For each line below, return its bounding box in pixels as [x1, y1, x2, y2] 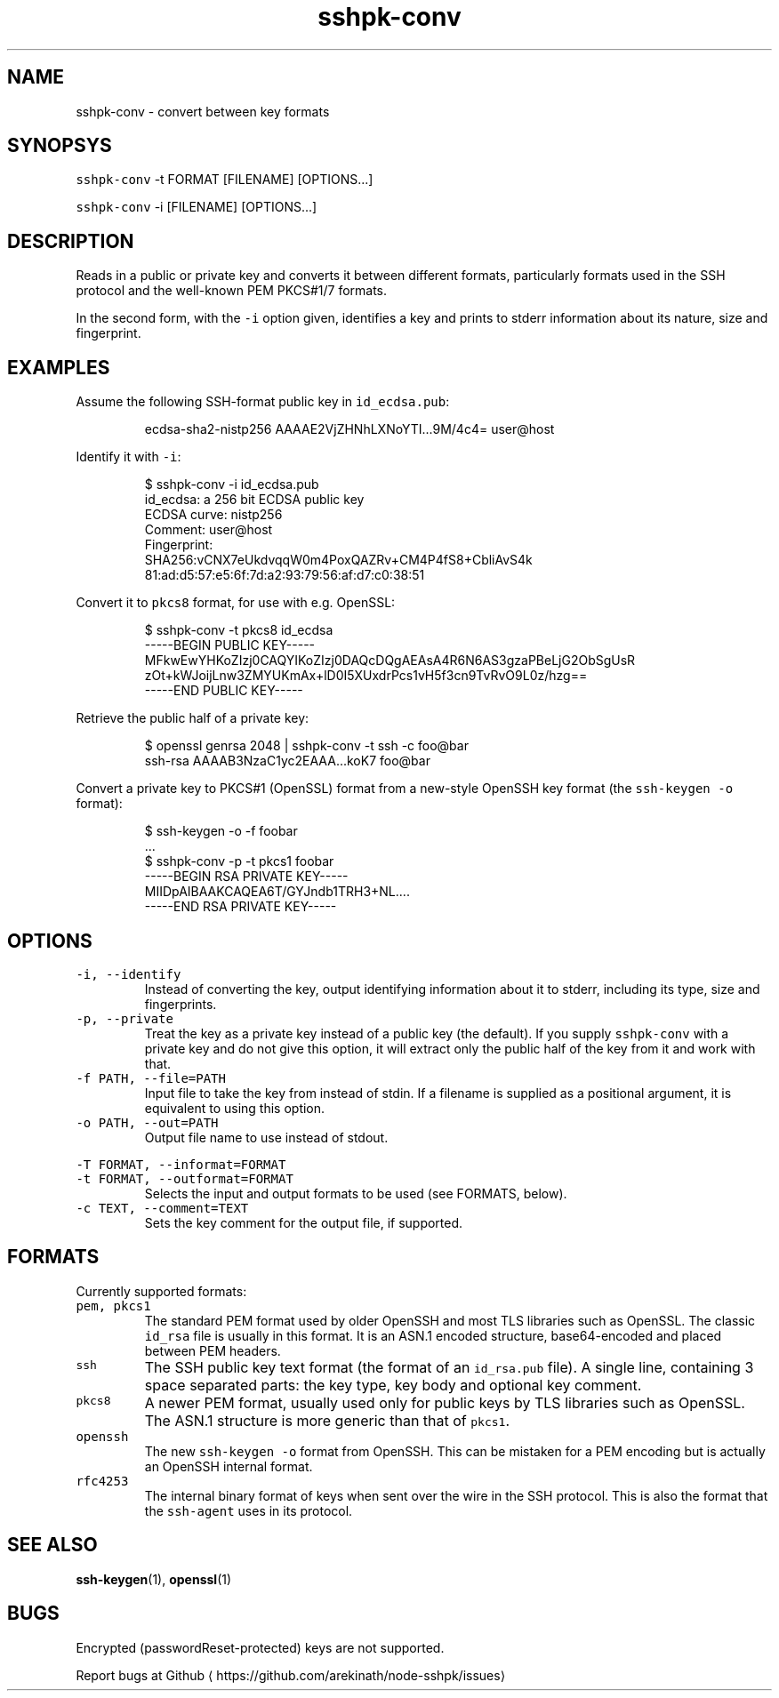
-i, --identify [76, 966, 181, 981]
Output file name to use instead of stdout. [144, 1129, 389, 1145]
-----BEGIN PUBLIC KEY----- [144, 637, 316, 653]
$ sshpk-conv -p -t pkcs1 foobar [144, 853, 334, 869]
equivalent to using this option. [144, 1100, 325, 1116]
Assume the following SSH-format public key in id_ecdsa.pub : [76, 394, 450, 410]
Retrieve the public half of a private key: [76, 710, 309, 726]
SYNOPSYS [7, 134, 112, 157]
